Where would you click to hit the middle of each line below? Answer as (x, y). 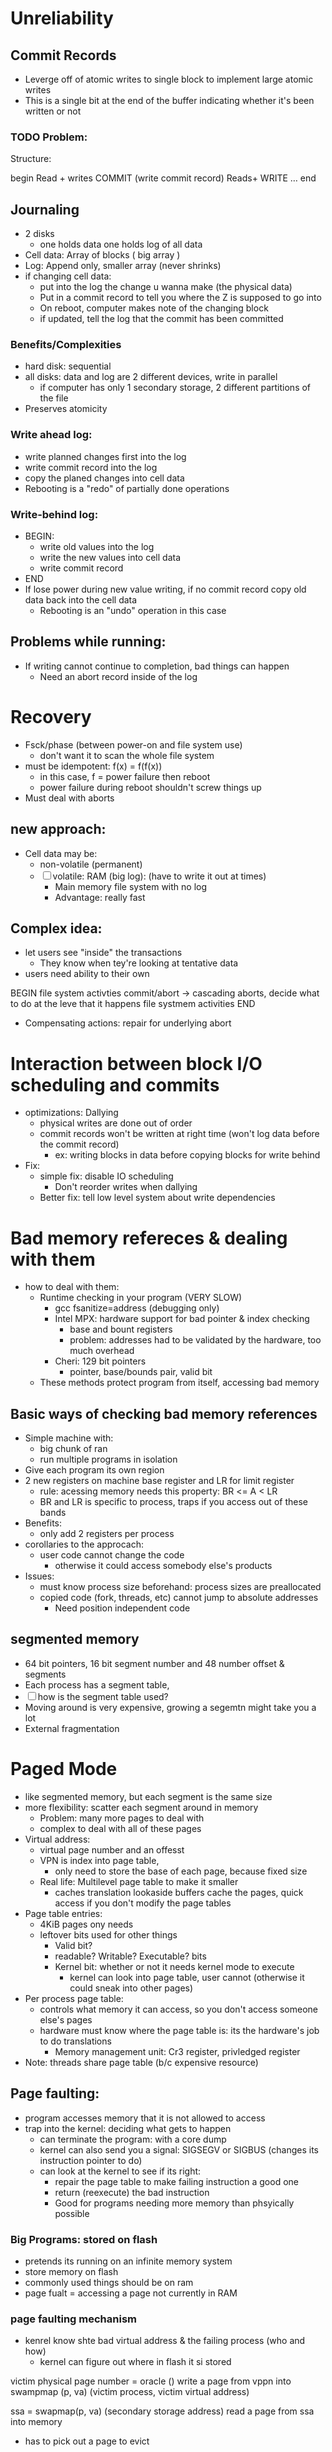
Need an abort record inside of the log (118, 676)
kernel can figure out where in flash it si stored (135, 2362)
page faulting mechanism (73, 2319)
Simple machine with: (69, 1438)
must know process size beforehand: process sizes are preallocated (180, 1587)
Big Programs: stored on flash (84, 2239)
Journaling (45, 209)
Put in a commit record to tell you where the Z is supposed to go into (180, 298)
